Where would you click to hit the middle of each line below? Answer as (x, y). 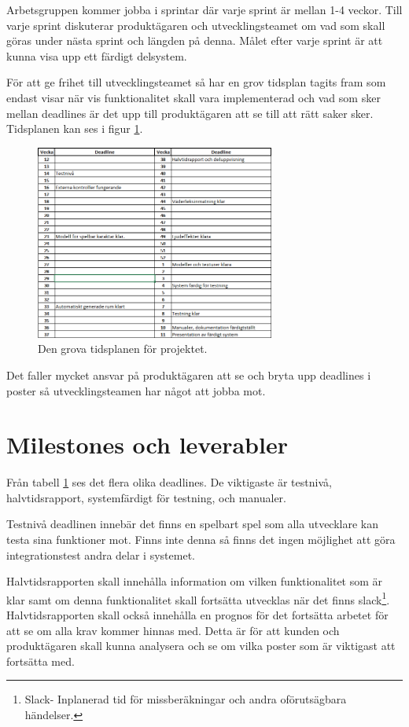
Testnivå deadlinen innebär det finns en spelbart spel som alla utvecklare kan (193, 524)
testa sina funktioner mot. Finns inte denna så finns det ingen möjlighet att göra (201, 539)
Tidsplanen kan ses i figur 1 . (75, 129)
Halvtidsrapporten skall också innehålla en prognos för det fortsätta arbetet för (197, 615)
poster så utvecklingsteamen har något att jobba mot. (136, 390)
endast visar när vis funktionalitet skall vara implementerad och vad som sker (193, 97)
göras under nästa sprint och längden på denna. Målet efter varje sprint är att (195, 40)
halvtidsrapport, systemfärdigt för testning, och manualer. (147, 497)
